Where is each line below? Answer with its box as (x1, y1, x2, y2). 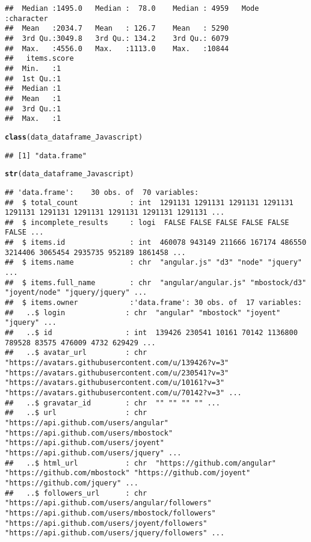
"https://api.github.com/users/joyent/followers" (5, 519, 208, 528)
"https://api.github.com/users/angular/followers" (5, 499, 212, 508)
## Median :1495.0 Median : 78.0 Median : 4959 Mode (5, 4, 259, 13)
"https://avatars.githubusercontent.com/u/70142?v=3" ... (5, 388, 242, 397)
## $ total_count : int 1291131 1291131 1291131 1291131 (5, 198, 294, 207)
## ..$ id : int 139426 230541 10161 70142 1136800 (5, 328, 298, 337)
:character (5, 14, 48, 23)
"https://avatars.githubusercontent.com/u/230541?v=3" (5, 368, 229, 377)
